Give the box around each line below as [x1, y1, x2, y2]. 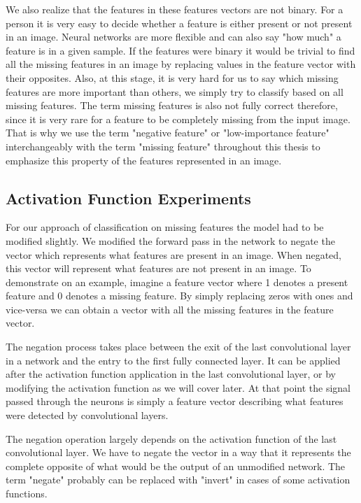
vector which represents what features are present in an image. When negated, [6, 247, 342, 262]
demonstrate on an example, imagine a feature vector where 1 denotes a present [6, 274, 348, 289]
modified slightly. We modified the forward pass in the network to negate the [6, 233, 335, 248]
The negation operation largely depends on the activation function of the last [6, 431, 337, 446]
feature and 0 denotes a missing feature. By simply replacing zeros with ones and [6, 288, 353, 303]
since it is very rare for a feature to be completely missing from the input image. [6, 111, 351, 126]
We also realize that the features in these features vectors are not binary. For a [6, 2, 344, 16]
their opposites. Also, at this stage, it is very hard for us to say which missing [6, 70, 339, 85]
